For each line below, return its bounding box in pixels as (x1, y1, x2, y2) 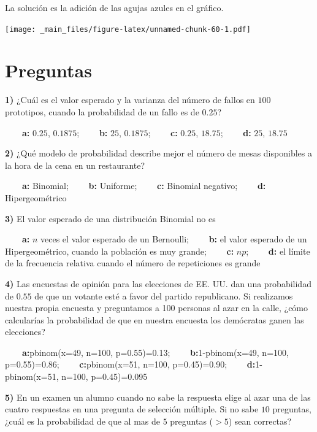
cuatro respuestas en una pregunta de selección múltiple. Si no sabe (5, 403, 259, 415)
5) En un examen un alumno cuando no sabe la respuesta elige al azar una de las (5, 390, 311, 403)
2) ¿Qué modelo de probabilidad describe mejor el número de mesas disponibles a (5, 147, 312, 160)
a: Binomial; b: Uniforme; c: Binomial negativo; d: (22, 179, 266, 192)
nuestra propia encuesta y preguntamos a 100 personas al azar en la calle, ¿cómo (5, 301, 308, 314)
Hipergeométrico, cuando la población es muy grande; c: (5, 244, 234, 257)
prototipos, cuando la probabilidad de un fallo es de (5, 105, 199, 118)
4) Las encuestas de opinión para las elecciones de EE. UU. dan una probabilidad (5, 277, 311, 290)
